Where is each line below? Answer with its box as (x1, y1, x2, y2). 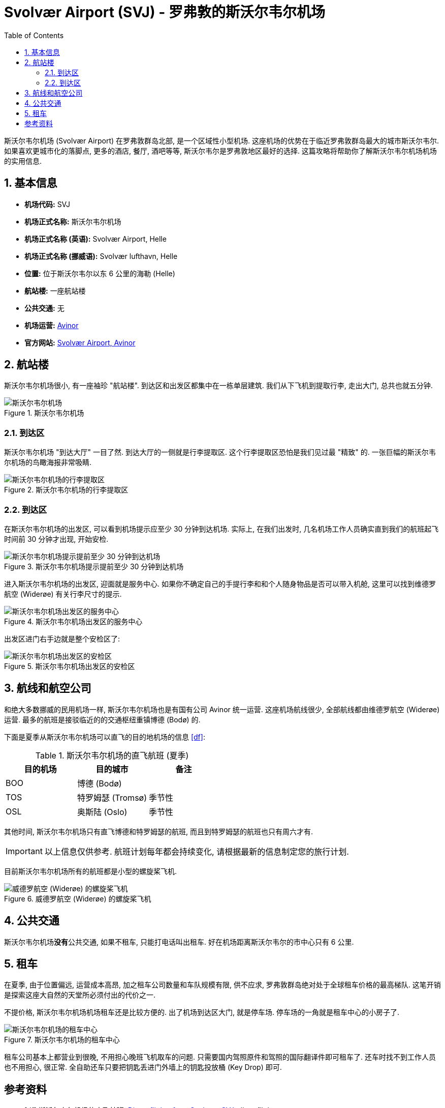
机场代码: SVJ (24, 199, 70, 209)
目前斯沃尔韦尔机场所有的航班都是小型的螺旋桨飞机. (4, 866, 177, 876)
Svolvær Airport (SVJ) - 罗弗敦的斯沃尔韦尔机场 (4, 4, 325, 21)
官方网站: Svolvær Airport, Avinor (24, 338, 136, 347)
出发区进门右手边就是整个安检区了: (4, 634, 120, 643)
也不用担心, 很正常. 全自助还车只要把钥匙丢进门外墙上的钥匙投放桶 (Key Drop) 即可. (4, 1063, 282, 1072)
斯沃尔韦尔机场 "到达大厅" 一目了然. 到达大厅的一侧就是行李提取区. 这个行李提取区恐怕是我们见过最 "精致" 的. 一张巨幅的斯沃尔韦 (4, 448, 436, 457)
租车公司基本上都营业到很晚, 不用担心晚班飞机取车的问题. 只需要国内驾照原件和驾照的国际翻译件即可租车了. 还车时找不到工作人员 (4, 1053, 436, 1062)
